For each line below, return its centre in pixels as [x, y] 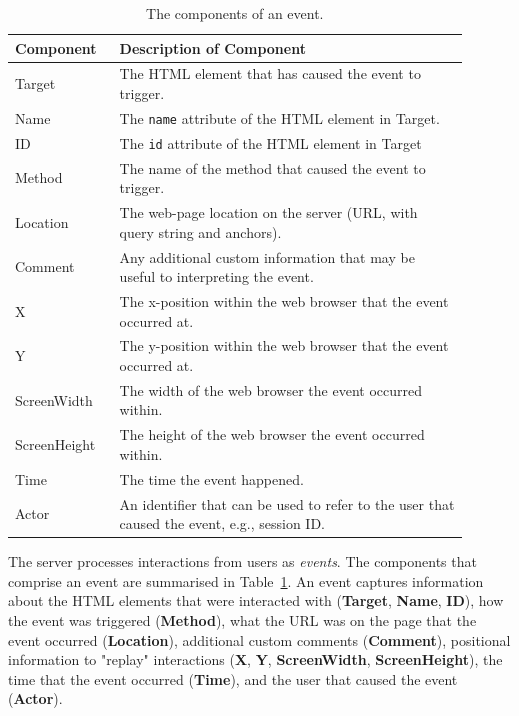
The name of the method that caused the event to [272, 167]
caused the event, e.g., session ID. [222, 523]
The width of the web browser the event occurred [270, 389]
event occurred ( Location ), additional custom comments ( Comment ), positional [259, 639]
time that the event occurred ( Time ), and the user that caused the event [233, 678]
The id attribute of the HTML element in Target [270, 142]
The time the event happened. [211, 478]
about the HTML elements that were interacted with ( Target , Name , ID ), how [256, 600]
